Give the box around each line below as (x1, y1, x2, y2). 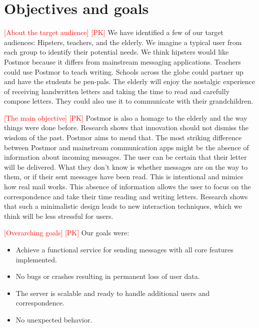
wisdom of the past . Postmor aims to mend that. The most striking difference (4, 132, 242, 143)
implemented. (15, 254, 57, 264)
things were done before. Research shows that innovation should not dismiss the (4, 122, 248, 133)
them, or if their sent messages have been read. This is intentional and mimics (4, 171, 243, 182)
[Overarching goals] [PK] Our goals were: (4, 227, 129, 238)
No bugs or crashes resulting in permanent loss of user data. (15, 271, 200, 281)
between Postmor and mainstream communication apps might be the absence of (4, 142, 249, 152)
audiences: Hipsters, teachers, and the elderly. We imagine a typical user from (4, 37, 242, 47)
